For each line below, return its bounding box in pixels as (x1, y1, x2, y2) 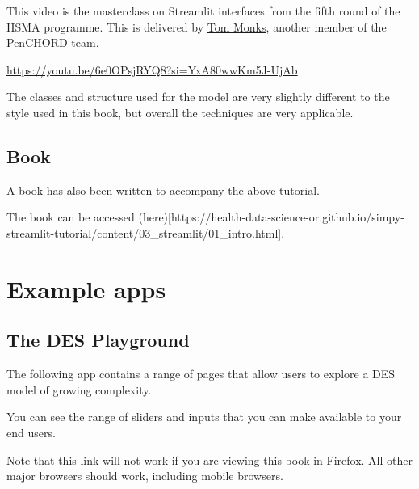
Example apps (6, 272, 166, 305)
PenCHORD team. (6, 34, 99, 51)
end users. (6, 424, 56, 441)
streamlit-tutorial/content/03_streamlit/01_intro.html (6, 224, 279, 241)
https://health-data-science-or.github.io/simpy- (170, 209, 404, 226)
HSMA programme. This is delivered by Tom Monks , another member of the (6, 18, 387, 35)
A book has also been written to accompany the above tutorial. (6, 181, 320, 198)
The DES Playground (6, 327, 190, 352)
